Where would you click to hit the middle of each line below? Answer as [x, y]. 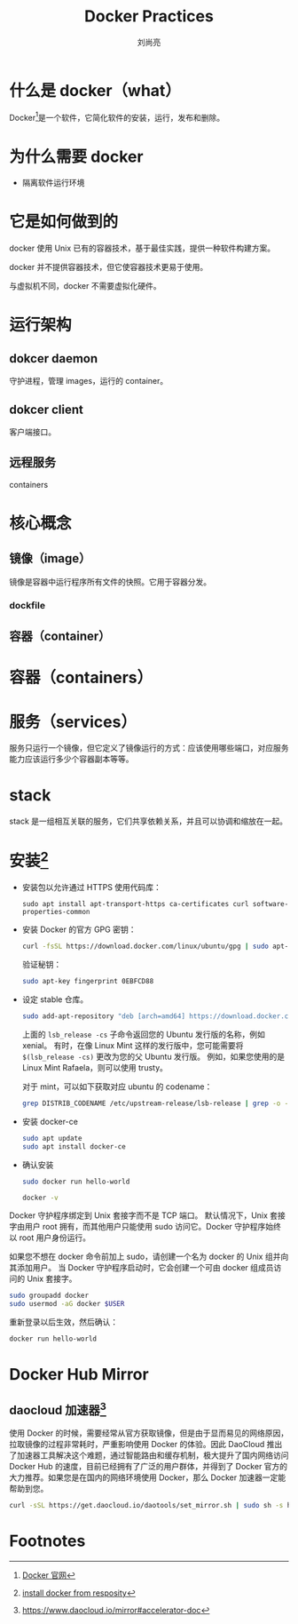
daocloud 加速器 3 [58, 1409]
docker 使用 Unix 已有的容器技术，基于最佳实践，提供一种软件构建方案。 [142, 248]
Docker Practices [149, 16]
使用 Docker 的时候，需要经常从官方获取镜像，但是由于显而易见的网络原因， [149, 1433]
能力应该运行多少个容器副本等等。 [71, 759]
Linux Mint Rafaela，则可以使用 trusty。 [95, 1068]
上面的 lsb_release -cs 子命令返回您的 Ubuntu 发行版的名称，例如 [144, 1035]
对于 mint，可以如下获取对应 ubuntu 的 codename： [117, 1087]
